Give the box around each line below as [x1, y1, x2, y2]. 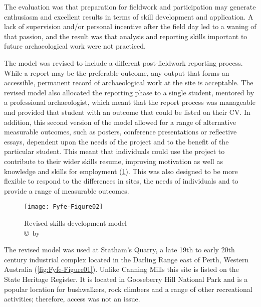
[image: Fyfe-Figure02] [24, 203, 103, 211]
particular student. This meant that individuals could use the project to [4, 146, 225, 157]
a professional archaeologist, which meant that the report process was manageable [4, 97, 255, 107]
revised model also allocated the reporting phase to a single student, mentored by [4, 87, 254, 97]
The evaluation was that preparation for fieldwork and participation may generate [4, 2, 256, 12]
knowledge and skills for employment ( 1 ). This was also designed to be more [4, 166, 238, 176]
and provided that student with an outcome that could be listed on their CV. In [4, 106, 250, 117]
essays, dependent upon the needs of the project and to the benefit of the [4, 136, 229, 146]
